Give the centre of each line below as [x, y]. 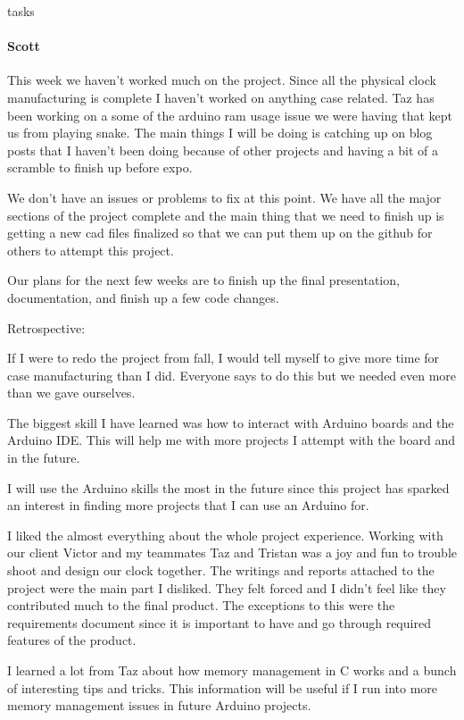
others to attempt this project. [91, 250]
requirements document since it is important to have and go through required [219, 622]
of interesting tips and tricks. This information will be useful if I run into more [223, 687]
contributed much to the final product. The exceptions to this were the [201, 605]
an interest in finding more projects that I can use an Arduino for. [188, 505]
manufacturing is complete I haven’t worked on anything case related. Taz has [221, 97]
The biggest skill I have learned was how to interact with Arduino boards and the [231, 422]
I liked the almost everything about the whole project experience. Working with [225, 535]
